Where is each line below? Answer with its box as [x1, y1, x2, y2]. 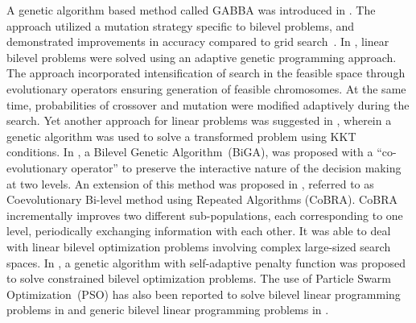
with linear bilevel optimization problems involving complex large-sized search [6, 238, 391, 255]
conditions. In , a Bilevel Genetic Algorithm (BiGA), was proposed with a [6, 143, 373, 160]
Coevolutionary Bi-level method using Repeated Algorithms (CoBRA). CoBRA [6, 191, 397, 208]
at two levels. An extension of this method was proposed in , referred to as [6, 175, 374, 192]
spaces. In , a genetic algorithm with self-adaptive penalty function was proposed [6, 254, 406, 271]
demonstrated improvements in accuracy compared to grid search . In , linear [6, 33, 389, 50]
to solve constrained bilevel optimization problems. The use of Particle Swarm [6, 270, 391, 287]
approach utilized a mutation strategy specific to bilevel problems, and [6, 17, 355, 34]
